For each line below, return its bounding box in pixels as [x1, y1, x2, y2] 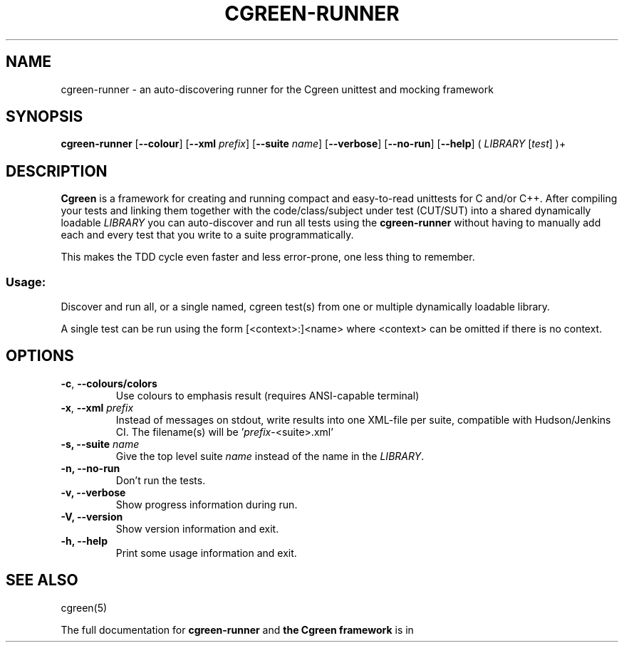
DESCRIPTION [6, 162, 108, 180]
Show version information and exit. [115, 522, 279, 535]
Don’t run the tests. [115, 474, 206, 486]
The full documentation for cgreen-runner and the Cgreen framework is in [61, 623, 414, 636]
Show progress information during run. [115, 498, 298, 511]
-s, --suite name [61, 437, 140, 450]
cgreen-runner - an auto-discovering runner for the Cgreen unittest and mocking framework [61, 83, 494, 95]
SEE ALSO [6, 571, 78, 590]
